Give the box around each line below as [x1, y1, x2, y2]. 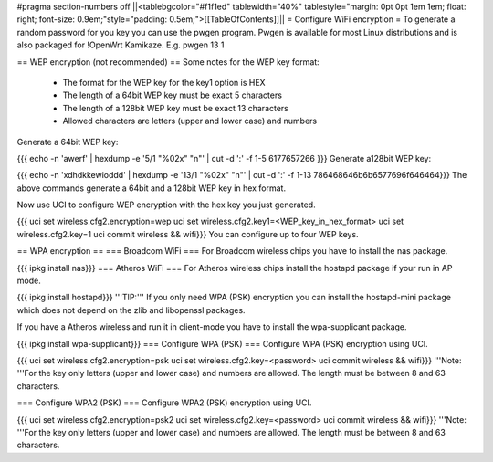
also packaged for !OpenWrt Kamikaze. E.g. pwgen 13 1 [16, 39, 225, 50]
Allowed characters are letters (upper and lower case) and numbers [62, 115, 318, 127]
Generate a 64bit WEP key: [16, 136, 119, 147]
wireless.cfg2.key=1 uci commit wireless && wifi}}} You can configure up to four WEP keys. [16, 228, 360, 239]
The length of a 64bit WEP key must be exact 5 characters [62, 89, 283, 100]
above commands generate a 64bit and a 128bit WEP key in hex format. [16, 183, 287, 194]
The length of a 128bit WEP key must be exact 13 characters [62, 102, 289, 113]
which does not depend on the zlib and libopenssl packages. [16, 304, 246, 315]
